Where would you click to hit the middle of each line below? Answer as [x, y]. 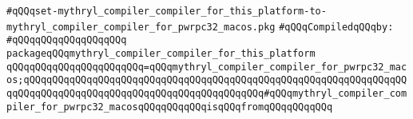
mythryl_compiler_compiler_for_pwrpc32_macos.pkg [141, 27]
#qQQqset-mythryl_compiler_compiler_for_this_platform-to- [167, 11]
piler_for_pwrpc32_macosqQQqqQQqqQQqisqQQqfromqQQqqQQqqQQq [170, 107]
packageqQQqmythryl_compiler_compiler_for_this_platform [161, 53]
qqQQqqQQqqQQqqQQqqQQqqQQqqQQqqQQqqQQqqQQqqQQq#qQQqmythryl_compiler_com [207, 93]
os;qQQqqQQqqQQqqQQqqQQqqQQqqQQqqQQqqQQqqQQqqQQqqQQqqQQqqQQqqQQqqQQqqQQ [207, 80]
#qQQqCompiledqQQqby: [336, 27]
